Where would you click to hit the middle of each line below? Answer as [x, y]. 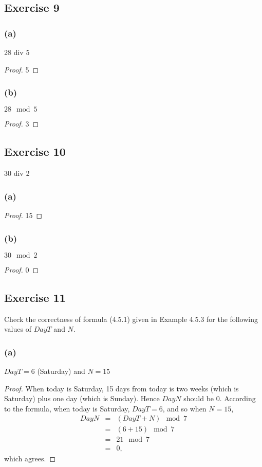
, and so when [184, 408]
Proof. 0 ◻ [22, 269]
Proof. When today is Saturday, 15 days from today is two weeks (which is [121, 388]
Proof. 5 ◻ [22, 69]
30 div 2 [17, 173]
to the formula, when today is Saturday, [67, 408]
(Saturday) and [61, 371]
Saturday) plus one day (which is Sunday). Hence [82, 398]
